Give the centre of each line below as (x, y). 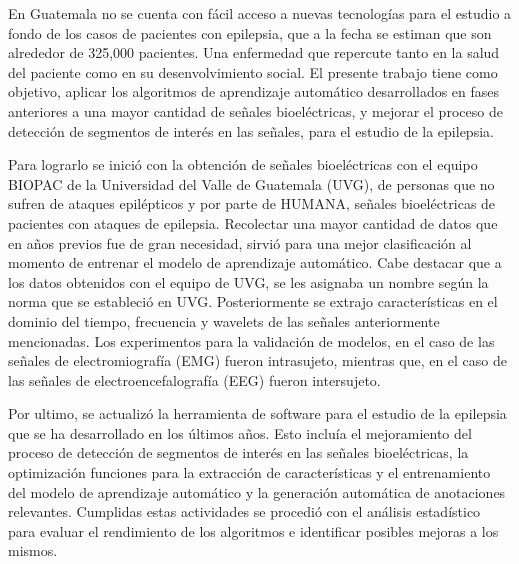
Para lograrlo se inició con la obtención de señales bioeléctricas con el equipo (243, 164)
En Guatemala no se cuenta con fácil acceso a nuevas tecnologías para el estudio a (260, 13)
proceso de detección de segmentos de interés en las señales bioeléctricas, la (238, 452)
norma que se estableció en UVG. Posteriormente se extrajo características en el (253, 301)
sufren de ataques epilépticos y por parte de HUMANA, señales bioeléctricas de (252, 203)
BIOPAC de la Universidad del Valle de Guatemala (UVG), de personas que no (251, 183)
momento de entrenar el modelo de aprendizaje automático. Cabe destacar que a (255, 262)
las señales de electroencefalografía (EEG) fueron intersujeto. (194, 379)
